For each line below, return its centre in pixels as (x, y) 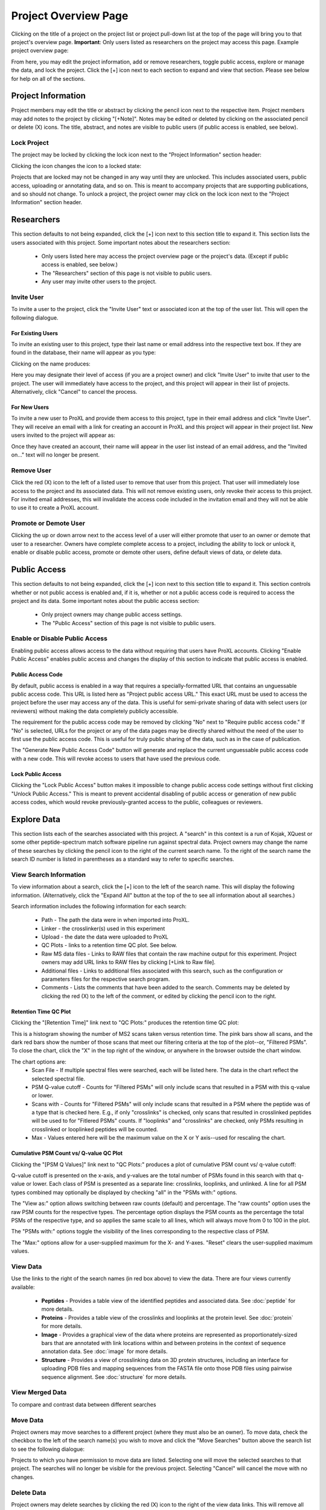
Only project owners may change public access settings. (112, 615)
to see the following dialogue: (48, 1449)
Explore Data (36, 819)
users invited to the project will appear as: (63, 435)
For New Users (30, 407)
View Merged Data (39, 1392)
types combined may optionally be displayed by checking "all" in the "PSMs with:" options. (124, 1192)
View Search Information (48, 875)
